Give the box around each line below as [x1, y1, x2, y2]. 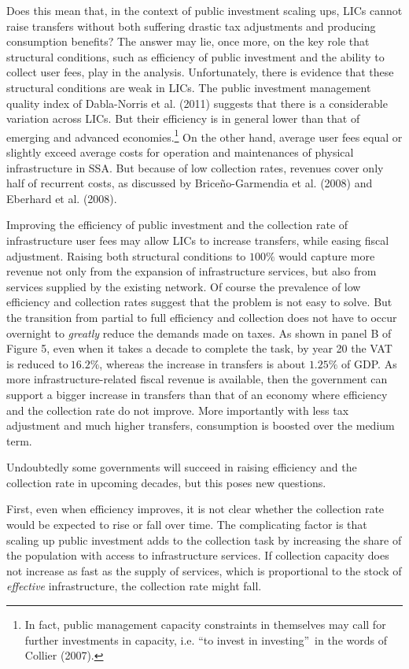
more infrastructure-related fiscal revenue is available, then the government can [6, 371, 388, 387]
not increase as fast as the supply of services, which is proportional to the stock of [6, 562, 402, 578]
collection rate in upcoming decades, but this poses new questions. [6, 474, 326, 490]
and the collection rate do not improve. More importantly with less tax [6, 401, 349, 418]
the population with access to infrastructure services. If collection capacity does [6, 547, 389, 564]
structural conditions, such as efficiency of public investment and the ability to [6, 48, 385, 65]
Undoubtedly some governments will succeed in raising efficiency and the [6, 459, 357, 475]
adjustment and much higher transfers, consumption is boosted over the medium [6, 417, 395, 434]
